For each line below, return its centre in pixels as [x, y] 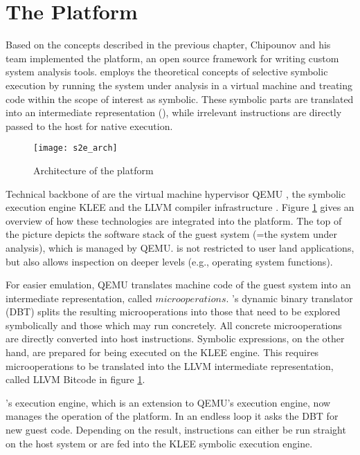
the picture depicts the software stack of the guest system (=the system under [171, 234]
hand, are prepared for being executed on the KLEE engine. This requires [162, 352]
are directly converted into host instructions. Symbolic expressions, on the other [175, 338]
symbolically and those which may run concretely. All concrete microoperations [174, 325]
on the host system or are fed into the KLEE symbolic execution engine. [159, 443]
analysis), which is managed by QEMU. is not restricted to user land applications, [180, 247]
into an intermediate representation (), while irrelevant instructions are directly [174, 112]
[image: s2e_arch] [75, 148]
